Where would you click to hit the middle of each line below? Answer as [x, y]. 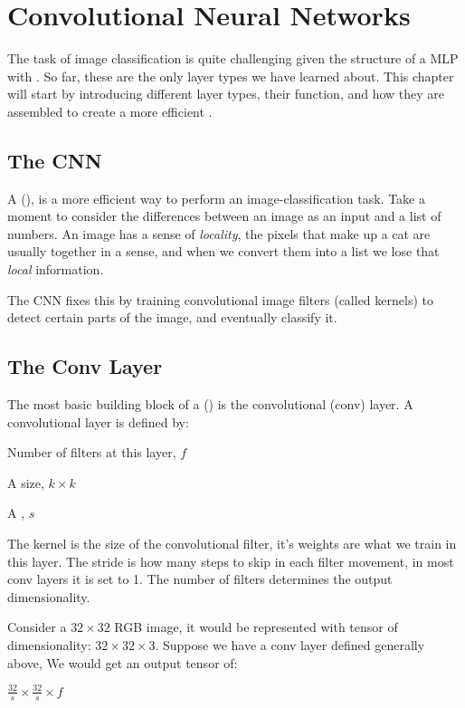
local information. [56, 269]
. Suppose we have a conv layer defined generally [290, 645]
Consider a [37, 627]
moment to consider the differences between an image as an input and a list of [224, 216]
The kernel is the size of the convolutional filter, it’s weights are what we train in [232, 544]
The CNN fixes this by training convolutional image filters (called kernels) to [220, 299]
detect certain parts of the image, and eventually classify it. [172, 317]
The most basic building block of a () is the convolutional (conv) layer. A [210, 404]
